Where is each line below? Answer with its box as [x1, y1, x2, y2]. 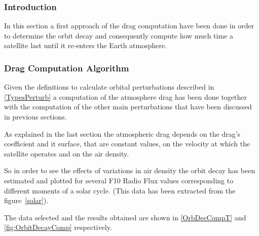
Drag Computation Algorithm [4, 61, 129, 74]
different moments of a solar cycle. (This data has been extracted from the [4, 185, 236, 195]
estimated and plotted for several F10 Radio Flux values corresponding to [4, 175, 234, 185]
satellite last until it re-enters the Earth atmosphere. [4, 40, 167, 51]
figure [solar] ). [4, 195, 49, 206]
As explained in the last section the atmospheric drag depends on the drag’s [4, 128, 241, 139]
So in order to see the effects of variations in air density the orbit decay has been [4, 165, 255, 176]
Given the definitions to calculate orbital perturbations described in [4, 82, 214, 92]
